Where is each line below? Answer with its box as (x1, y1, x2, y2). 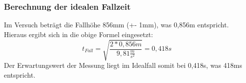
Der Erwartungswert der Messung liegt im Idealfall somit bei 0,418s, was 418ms (4, 60, 242, 70)
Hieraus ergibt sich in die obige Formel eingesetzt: (4, 29, 153, 39)
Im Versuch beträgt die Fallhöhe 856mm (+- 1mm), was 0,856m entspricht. (4, 20, 229, 30)
